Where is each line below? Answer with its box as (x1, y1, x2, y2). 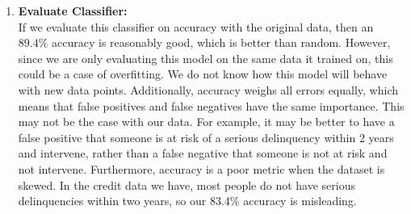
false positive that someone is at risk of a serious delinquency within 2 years (18, 128, 394, 145)
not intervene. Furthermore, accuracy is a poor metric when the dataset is (18, 160, 385, 177)
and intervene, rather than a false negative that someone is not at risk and (18, 145, 388, 162)
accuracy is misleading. (243, 192, 357, 209)
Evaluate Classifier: (18, 2, 128, 19)
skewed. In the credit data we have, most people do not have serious (18, 176, 356, 193)
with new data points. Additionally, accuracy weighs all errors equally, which (18, 81, 398, 98)
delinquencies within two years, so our (18, 192, 207, 209)
